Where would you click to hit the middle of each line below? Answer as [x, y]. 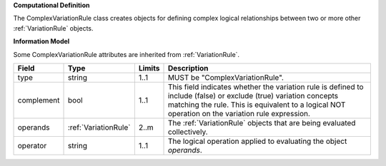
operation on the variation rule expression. [239, 113]
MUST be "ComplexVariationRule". [226, 77]
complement [39, 100]
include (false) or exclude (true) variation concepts [253, 95]
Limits [149, 68]
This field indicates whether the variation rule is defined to [266, 87]
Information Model [41, 41]
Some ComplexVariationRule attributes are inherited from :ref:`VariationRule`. [126, 54]
